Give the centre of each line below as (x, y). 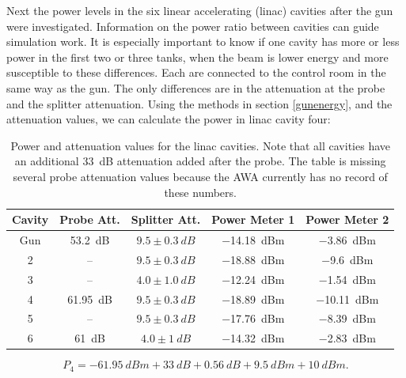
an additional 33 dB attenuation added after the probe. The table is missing (200, 161)
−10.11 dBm (347, 299)
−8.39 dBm (347, 318)
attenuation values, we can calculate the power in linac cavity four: (169, 119)
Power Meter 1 (253, 219)
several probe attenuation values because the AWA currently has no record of (200, 176)
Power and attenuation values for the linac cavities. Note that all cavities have (200, 145)
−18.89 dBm (253, 299)
